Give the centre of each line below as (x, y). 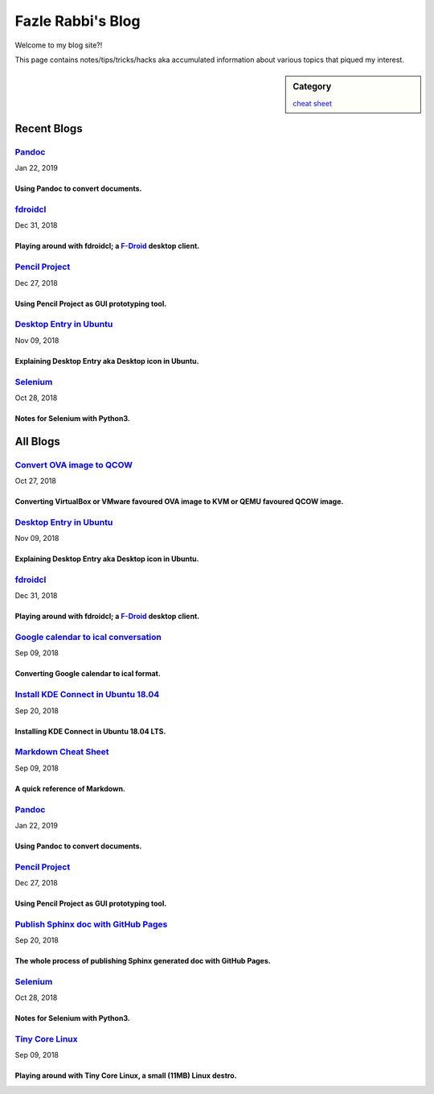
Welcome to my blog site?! (59, 45)
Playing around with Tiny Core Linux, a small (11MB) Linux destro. (126, 1075)
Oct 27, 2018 (35, 481)
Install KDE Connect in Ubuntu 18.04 (87, 695)
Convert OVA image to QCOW (74, 464)
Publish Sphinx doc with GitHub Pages (91, 924)
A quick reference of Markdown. (70, 788)
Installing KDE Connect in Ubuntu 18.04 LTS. (90, 731)
